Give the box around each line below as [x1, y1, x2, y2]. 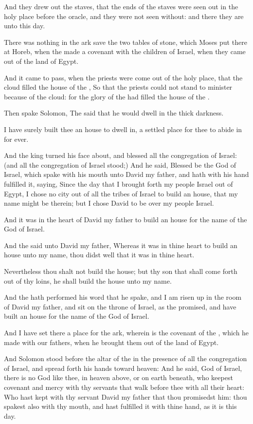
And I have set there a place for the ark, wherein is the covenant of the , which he [4, 328, 249, 338]
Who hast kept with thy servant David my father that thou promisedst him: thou [4, 391, 247, 402]
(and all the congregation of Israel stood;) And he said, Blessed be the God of [4, 159, 236, 170]
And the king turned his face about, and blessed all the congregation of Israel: [4, 150, 237, 160]
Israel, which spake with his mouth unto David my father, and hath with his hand [4, 169, 249, 179]
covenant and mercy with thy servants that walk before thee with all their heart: [4, 382, 244, 392]
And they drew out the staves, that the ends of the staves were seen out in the [4, 1, 238, 11]
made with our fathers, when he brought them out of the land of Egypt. [4, 337, 219, 347]
